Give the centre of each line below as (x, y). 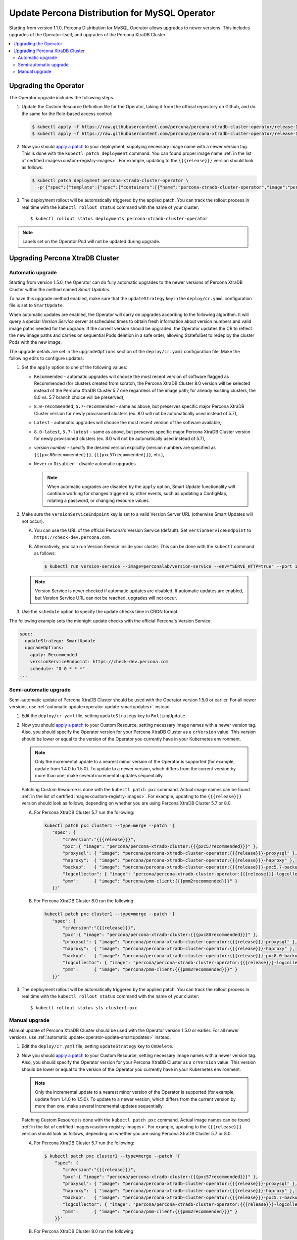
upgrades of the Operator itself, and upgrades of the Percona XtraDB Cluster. (88, 34)
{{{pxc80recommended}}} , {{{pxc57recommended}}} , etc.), (99, 454)
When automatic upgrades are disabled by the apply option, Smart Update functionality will (141, 487)
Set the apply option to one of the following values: (74, 368)
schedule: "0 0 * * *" (57, 669)
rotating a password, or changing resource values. (99, 500)
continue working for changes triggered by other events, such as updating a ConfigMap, (137, 494)
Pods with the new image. (35, 342)
